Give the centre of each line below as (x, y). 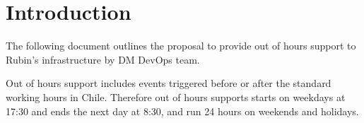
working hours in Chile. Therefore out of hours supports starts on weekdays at (176, 96)
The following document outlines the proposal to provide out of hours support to (181, 46)
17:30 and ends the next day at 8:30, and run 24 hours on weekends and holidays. (182, 111)
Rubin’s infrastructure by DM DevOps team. (103, 59)
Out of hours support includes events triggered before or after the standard (169, 83)
